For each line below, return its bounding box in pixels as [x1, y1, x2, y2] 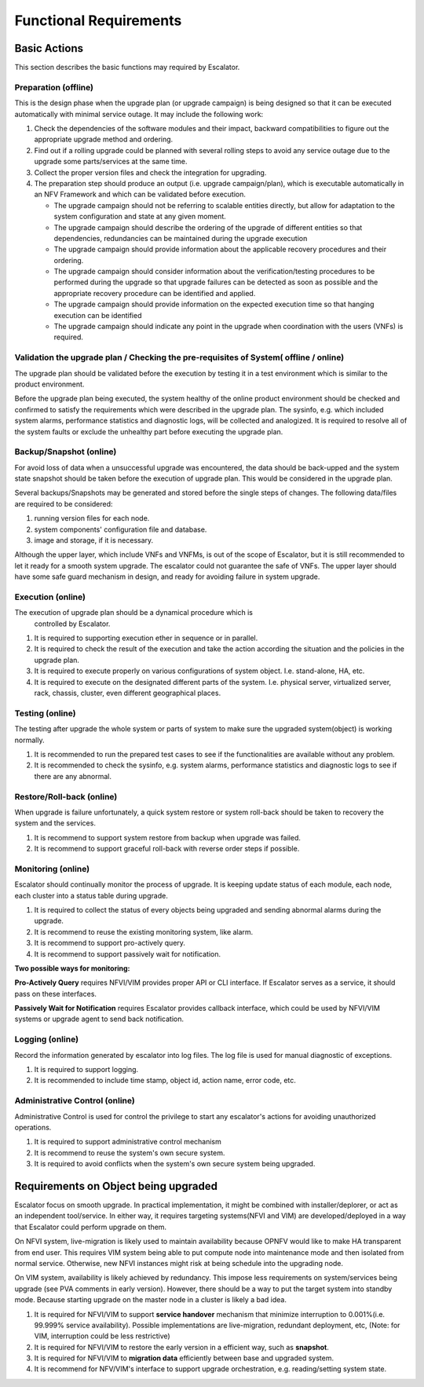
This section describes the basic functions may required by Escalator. [14, 63, 240, 72]
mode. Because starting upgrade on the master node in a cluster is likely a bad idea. [14, 1295, 287, 1305]
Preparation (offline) [14, 82, 94, 93]
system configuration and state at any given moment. [53, 212, 227, 221]
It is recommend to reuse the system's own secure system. [34, 1147, 225, 1158]
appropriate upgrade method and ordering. [34, 134, 174, 145]
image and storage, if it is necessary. [34, 535, 154, 545]
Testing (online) [14, 708, 76, 719]
